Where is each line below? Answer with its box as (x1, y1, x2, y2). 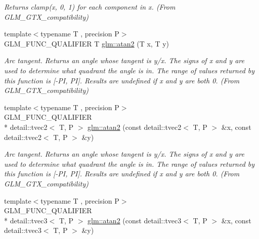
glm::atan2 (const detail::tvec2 (88, 121, 182, 132)
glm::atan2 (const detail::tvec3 (88, 215, 182, 225)
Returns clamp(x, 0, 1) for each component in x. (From (4, 2, 176, 12)
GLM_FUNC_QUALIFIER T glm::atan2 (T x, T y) (4, 38, 169, 49)
